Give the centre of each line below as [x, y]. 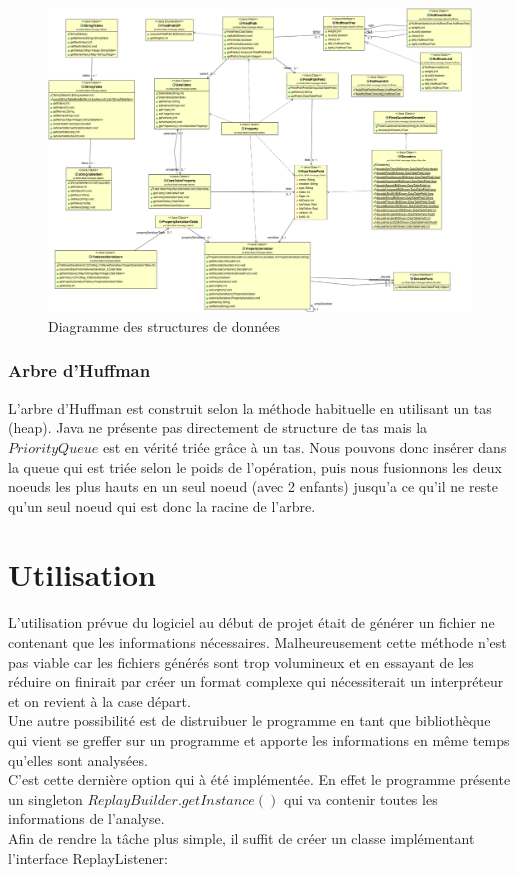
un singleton [45, 798]
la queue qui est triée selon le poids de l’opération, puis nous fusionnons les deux [255, 466]
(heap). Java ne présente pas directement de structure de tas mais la [218, 427]
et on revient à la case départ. [99, 700]
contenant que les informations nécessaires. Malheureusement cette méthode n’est [257, 642]
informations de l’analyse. [86, 818]
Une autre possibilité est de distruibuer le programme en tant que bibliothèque [249, 720]
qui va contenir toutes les [360, 798]
